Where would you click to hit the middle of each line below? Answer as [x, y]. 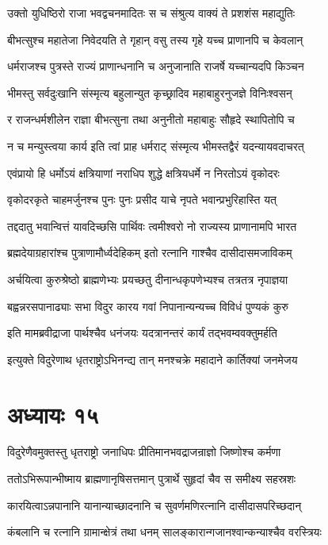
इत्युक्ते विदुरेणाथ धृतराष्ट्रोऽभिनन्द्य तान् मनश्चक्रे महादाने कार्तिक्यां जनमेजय [153, 359]
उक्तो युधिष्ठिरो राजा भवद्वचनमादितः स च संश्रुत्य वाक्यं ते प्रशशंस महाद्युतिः [151, 13]
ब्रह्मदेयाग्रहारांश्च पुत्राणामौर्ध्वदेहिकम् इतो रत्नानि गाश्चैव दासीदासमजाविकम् [150, 253]
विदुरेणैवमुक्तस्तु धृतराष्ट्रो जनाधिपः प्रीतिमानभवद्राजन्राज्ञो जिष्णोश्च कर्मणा [144, 452]
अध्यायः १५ [53, 414]
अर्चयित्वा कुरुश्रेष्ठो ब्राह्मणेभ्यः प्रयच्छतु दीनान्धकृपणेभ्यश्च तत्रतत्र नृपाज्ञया [148, 279]
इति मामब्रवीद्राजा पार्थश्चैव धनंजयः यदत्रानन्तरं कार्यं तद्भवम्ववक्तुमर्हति [142, 333]
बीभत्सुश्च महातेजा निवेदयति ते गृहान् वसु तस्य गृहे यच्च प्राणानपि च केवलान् [155, 39]
